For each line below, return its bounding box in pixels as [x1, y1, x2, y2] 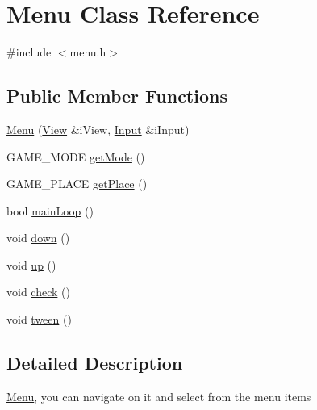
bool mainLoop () [6, 202, 94, 219]
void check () [6, 283, 70, 300]
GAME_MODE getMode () [6, 148, 145, 165]
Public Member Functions [6, 83, 227, 108]
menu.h [69, 44, 106, 61]
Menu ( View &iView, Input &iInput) [6, 120, 190, 137]
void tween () [6, 311, 72, 328]
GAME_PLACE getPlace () [6, 175, 148, 192]
